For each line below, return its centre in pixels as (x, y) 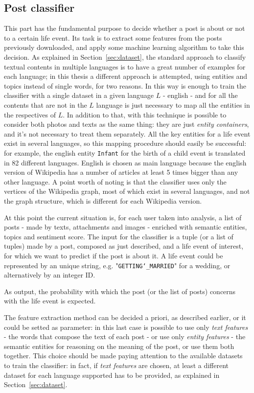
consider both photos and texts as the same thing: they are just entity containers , (127, 124)
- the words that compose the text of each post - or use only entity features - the (125, 336)
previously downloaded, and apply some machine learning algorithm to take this (124, 47)
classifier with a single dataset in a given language (79, 95)
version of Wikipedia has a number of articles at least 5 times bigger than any (121, 172)
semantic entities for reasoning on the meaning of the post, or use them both (119, 346)
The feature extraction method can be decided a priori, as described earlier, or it (125, 317)
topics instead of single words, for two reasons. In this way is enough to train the (125, 85)
